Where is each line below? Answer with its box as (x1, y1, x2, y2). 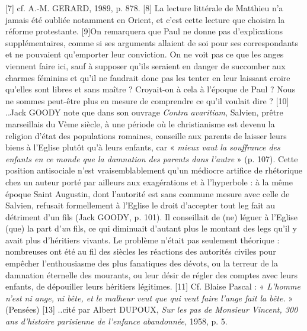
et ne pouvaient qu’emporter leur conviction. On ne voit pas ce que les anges (5, 48, 284, 60)
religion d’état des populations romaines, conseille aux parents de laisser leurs (5, 129, 287, 142)
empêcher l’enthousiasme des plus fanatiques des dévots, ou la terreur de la (5, 257, 278, 269)
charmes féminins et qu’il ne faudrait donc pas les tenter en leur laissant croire (5, 71, 290, 83)
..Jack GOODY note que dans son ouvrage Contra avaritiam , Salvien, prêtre (5, 106, 283, 118)
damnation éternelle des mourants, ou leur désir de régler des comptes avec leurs (5, 268, 298, 281)
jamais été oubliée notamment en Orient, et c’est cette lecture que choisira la (5, 13, 285, 25)
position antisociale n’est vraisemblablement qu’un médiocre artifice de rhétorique (5, 164, 303, 176)
